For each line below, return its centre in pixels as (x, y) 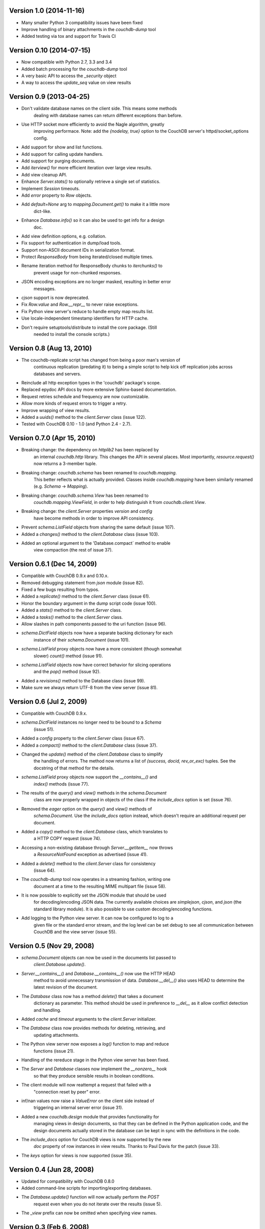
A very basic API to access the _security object (69, 76)
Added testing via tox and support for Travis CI (69, 36)
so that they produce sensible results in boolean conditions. (94, 1076)
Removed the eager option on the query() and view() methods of (87, 809)
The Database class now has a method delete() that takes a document (93, 996)
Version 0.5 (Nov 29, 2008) (52, 946)
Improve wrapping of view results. (56, 410)
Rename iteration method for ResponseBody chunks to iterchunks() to (92, 266)
